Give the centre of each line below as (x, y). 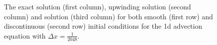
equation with (25, 35)
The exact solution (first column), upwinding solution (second (98, 6)
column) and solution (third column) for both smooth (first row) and (108, 16)
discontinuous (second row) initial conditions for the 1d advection (103, 26)
